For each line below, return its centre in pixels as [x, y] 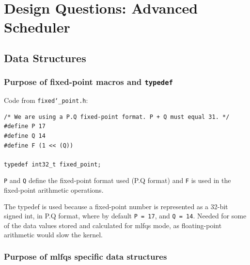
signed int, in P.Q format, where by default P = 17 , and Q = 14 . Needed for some [125, 216]
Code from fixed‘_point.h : [46, 100]
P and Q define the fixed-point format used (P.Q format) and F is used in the [117, 180]
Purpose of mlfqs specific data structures [86, 256]
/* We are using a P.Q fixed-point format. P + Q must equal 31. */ [117, 117]
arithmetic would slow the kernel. [53, 235]
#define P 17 [25, 126]
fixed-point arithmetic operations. [54, 190]
